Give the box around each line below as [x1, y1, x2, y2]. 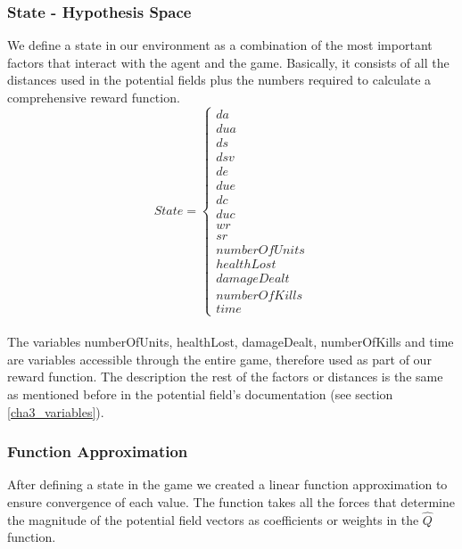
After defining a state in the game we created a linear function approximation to [7, 475, 448, 494]
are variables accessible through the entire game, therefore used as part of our [7, 349, 432, 368]
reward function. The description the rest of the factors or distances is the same [7, 367, 443, 386]
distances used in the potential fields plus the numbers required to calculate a [7, 70, 432, 89]
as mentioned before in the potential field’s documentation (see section [7, 384, 393, 403]
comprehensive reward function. [7, 88, 180, 106]
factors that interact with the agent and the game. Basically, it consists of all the [7, 53, 450, 71]
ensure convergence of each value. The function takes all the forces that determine [7, 492, 455, 511]
